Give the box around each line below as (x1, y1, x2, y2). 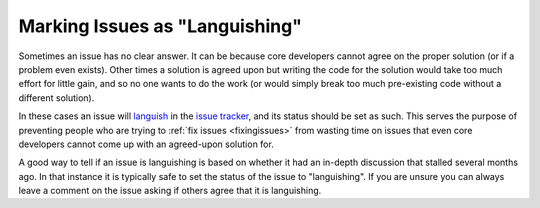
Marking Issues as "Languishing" (18, 15, 302, 37)
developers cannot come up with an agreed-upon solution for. (18, 138, 274, 150)
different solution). (18, 91, 95, 104)
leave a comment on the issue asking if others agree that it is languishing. (18, 185, 322, 197)
